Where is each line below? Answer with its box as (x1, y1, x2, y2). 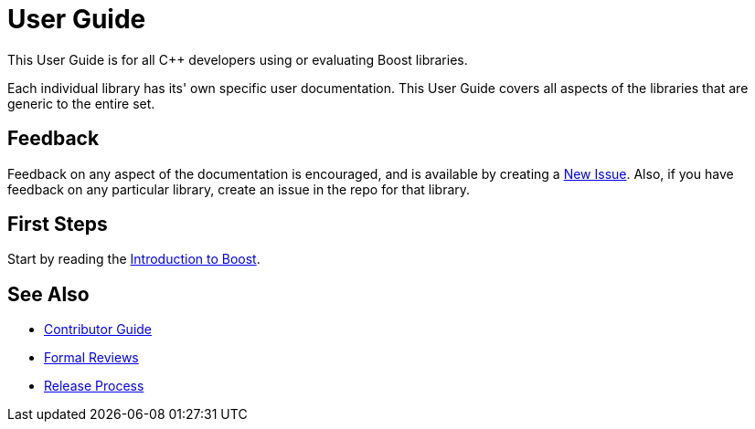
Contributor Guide (44, 321, 153, 338)
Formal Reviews (44, 350, 139, 366)
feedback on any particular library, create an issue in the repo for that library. (7, 181, 471, 197)
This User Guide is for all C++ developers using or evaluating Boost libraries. (7, 51, 468, 68)
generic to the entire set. (7, 95, 155, 111)
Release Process (44, 378, 144, 394)
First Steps (7, 213, 108, 236)
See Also (7, 282, 90, 306)
